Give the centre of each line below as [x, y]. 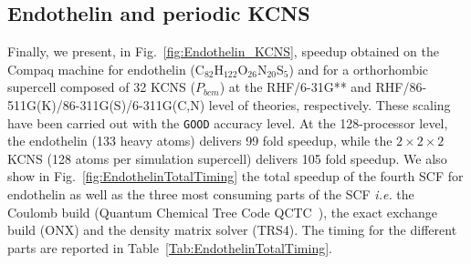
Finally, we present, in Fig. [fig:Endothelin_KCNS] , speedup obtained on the [223, 51]
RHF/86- [401, 87]
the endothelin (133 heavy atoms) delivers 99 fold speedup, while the [200, 141]
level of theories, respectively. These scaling [330, 104]
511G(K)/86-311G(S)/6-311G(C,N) [106, 104]
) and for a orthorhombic [359, 69]
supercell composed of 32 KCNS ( [101, 87]
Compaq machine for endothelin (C [106, 69]
